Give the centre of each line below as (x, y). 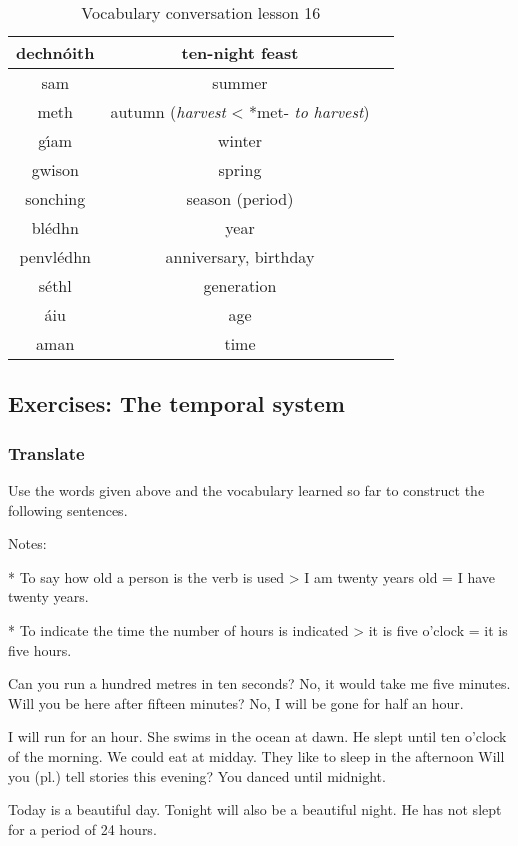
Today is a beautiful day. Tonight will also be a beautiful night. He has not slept (255, 809)
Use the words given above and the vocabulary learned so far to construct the (246, 490)
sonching (55, 198)
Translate (46, 452)
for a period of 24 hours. (82, 828)
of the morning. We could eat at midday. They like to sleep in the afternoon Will (256, 755)
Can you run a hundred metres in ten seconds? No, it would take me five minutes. (259, 683)
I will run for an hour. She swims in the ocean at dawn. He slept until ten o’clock (257, 736)
